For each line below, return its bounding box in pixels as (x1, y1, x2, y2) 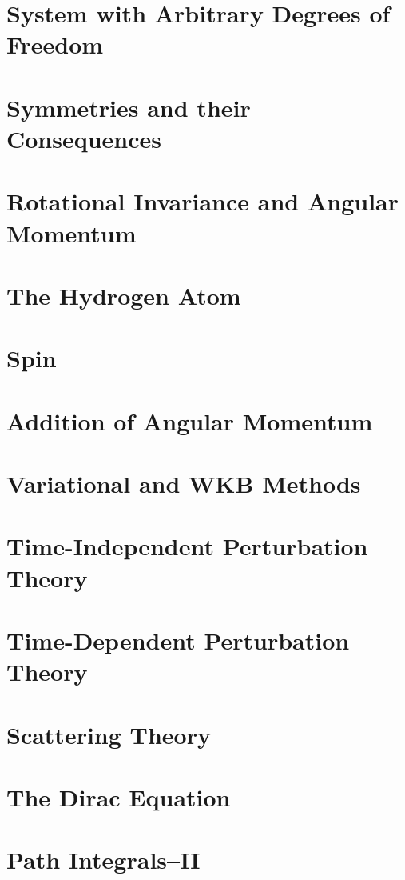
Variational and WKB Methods (6, 467, 361, 499)
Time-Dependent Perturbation (6, 623, 350, 656)
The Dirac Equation (6, 780, 231, 813)
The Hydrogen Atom (6, 278, 241, 311)
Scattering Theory (6, 718, 211, 750)
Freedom (6, 28, 104, 61)
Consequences (6, 122, 162, 154)
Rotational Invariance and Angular (6, 185, 399, 218)
